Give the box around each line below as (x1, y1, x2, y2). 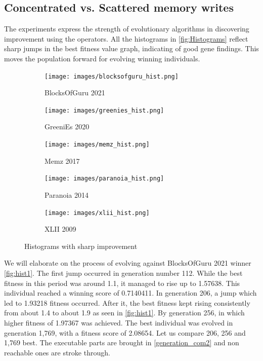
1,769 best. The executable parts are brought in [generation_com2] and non (4, 337, 239, 348)
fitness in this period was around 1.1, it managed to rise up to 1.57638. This (4, 277, 240, 288)
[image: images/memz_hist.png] (45, 141, 150, 149)
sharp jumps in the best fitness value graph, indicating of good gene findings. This (4, 43, 259, 54)
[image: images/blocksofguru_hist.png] (45, 73, 179, 80)
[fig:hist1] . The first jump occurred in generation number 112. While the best (4, 268, 243, 278)
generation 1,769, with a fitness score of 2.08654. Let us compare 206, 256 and (4, 327, 246, 338)
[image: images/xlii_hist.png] (45, 209, 150, 216)
